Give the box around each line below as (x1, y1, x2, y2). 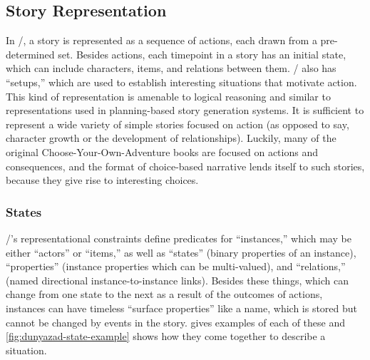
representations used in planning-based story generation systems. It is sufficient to (6, 103, 364, 118)
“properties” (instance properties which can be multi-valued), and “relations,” (6, 259, 346, 274)
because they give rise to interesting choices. (6, 173, 199, 187)
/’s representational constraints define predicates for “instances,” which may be (6, 230, 351, 245)
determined (6, 46, 55, 61)
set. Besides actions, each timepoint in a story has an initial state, (58, 46, 346, 61)
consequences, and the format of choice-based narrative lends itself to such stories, (6, 158, 365, 173)
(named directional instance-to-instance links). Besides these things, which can (6, 272, 349, 287)
